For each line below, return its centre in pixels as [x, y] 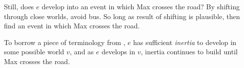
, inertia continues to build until [189, 52]
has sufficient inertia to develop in [185, 42]
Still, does [19, 6]
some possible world [34, 52]
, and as [82, 52]
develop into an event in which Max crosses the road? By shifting [141, 6]
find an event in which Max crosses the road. [72, 26]
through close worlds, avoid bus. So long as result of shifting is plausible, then [122, 16]
